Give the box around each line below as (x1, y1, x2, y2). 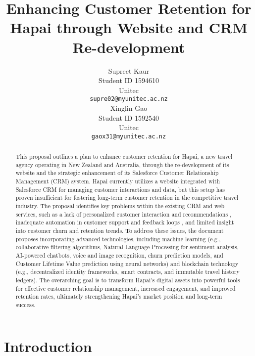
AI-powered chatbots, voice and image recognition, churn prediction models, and (15, 251, 223, 260)
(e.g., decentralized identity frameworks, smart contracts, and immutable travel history (15, 267, 240, 276)
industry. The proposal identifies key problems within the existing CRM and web (15, 202, 225, 210)
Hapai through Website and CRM (10, 17, 248, 38)
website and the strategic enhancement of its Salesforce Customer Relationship (15, 169, 219, 177)
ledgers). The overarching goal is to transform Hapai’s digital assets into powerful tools (15, 276, 240, 284)
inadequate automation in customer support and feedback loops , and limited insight (15, 218, 234, 226)
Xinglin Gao (110, 102, 148, 113)
